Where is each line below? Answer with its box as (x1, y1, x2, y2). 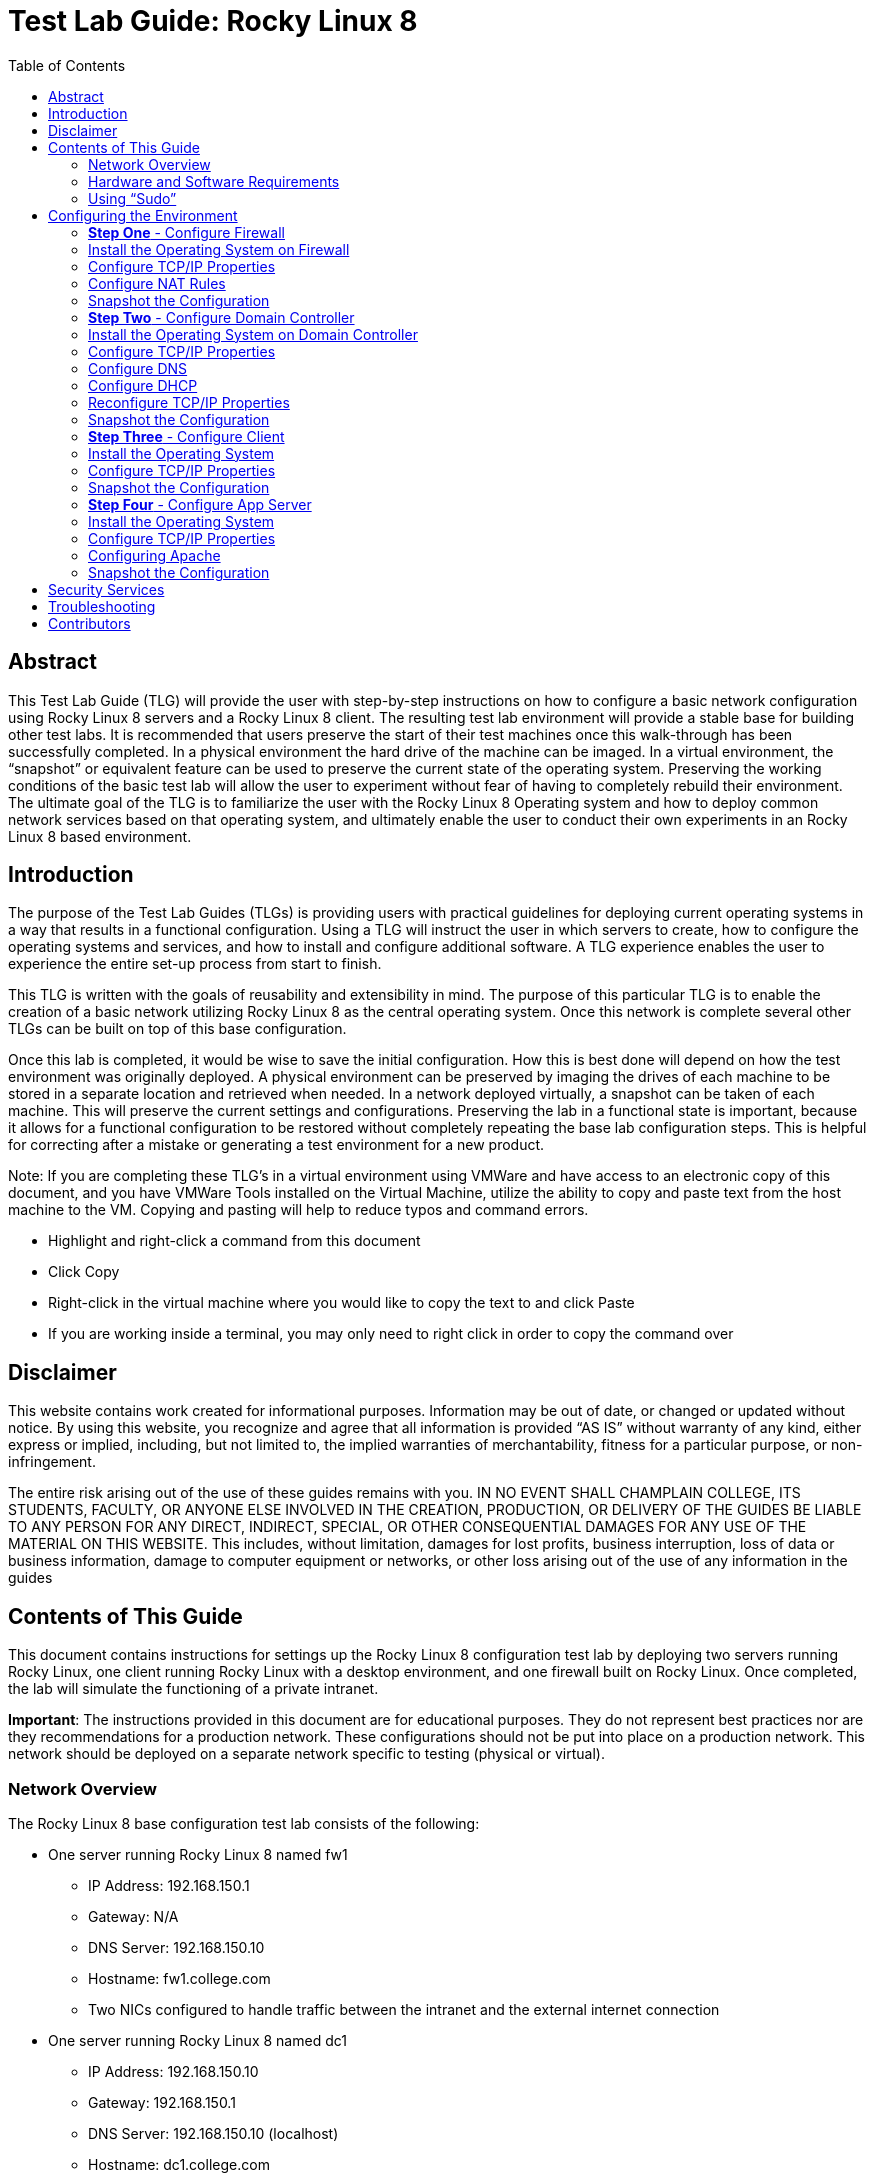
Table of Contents (8, 56, 126, 74)
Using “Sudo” (88, 189, 177, 207)
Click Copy (48, 1263, 120, 1281)
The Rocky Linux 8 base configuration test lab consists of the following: (8, 1814, 480, 1832)
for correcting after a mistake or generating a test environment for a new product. (8, 1136, 545, 1154)
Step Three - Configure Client (88, 427, 285, 445)
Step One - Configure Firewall (88, 223, 285, 241)
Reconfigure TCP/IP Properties (88, 393, 290, 411)
